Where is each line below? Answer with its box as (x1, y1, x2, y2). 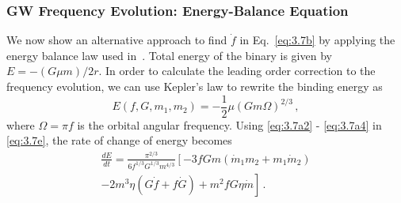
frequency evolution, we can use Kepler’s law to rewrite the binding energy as (6, 78, 383, 94)
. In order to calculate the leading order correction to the (98, 62, 376, 79)
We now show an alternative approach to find (6, 32, 227, 48)
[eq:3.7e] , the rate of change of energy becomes (6, 132, 232, 148)
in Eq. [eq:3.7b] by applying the (239, 32, 395, 48)
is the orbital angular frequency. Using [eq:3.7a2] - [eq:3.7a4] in (77, 116, 382, 133)
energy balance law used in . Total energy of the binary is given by (6, 47, 332, 63)
